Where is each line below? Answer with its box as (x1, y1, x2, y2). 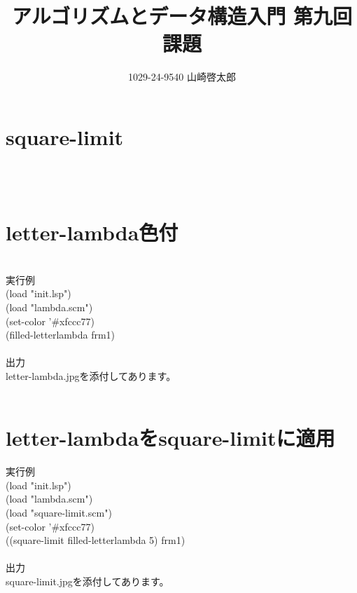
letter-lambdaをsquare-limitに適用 (6, 423, 335, 452)
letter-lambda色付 (6, 218, 178, 247)
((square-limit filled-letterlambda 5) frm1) (6, 533, 185, 547)
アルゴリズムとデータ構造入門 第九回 (12, 1, 352, 30)
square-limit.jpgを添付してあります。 (6, 573, 169, 588)
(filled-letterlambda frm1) (6, 327, 115, 342)
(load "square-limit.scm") (6, 505, 112, 519)
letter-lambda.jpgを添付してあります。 (6, 368, 176, 383)
